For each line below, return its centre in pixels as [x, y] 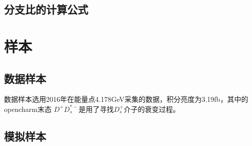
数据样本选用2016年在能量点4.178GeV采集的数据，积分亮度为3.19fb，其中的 [126, 99]
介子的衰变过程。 [152, 109]
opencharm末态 [28, 109]
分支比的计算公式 [46, 9]
